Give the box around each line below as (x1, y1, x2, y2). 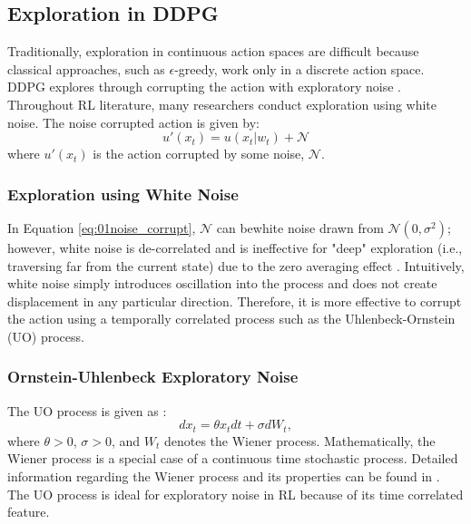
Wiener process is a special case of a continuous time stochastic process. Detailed (7, 449, 458, 468)
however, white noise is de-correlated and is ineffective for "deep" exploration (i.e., (7, 238, 463, 257)
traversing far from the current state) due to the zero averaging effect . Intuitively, (7, 256, 465, 275)
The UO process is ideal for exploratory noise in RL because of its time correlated (7, 484, 464, 503)
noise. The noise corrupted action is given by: (7, 112, 260, 131)
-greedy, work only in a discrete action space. (174, 59, 425, 78)
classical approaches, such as (7, 59, 165, 78)
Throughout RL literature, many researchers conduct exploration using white (7, 94, 437, 113)
